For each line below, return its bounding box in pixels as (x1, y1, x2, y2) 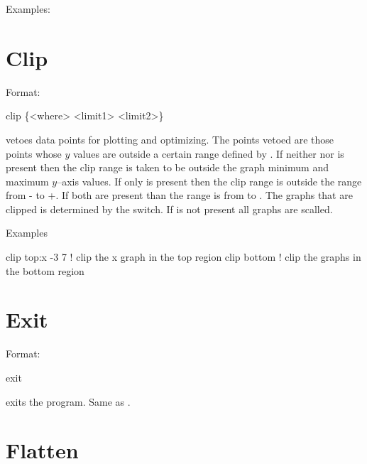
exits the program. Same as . (6, 394, 131, 409)
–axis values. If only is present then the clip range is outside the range (57, 173, 362, 188)
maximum (6, 173, 49, 188)
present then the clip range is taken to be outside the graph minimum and (6, 160, 329, 175)
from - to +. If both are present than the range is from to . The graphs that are (6, 188, 353, 203)
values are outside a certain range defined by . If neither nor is (72, 146, 344, 161)
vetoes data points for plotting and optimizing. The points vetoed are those (6, 131, 334, 146)
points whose (6, 146, 62, 161)
